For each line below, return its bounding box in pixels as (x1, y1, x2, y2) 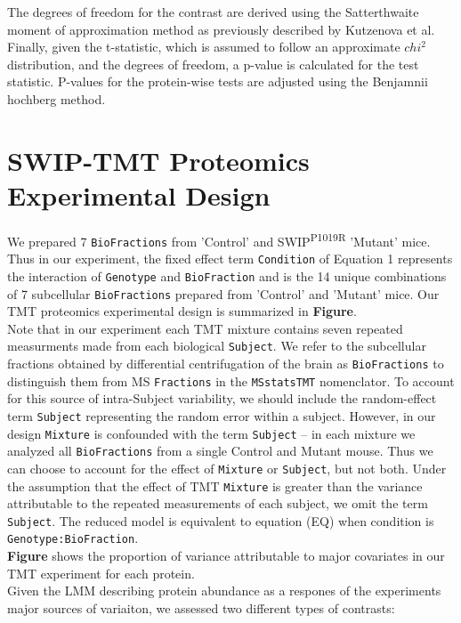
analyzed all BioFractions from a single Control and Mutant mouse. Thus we (7, 441, 433, 460)
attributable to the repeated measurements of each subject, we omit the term (7, 494, 428, 513)
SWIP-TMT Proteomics (7, 142, 310, 178)
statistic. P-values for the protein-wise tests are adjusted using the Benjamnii (7, 72, 428, 91)
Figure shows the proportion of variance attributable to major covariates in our (7, 546, 445, 565)
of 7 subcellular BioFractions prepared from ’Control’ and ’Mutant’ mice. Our (7, 284, 440, 303)
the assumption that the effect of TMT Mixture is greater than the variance (7, 476, 423, 495)
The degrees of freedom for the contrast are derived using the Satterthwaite (7, 3, 419, 20)
